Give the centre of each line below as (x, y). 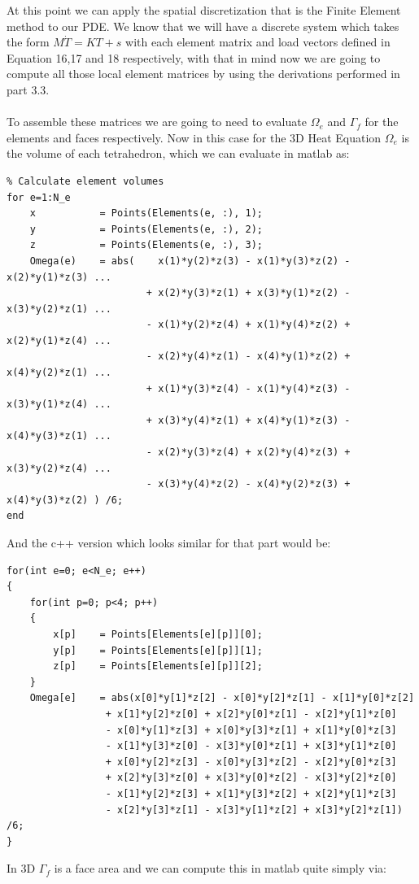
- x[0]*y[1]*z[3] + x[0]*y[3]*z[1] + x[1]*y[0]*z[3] (251, 730)
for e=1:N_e (39, 197)
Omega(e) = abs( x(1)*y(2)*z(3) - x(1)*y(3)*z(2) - (190, 261)
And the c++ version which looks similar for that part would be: (169, 542)
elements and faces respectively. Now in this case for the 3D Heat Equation (194, 137)
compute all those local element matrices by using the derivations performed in (203, 74)
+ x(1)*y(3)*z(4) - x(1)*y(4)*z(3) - (248, 388)
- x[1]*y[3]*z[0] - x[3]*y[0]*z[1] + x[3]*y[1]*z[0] (251, 746)
